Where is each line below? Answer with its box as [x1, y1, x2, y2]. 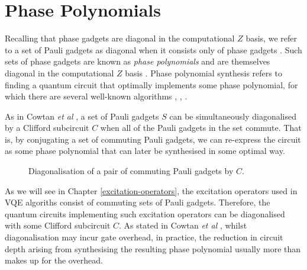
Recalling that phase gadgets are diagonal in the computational [5, 32, 235, 44]
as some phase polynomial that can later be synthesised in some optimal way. [5, 144, 285, 157]
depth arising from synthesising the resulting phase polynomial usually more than [5, 242, 301, 255]
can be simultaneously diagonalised [169, 110, 297, 122]
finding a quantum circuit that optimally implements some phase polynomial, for [5, 78, 298, 91]
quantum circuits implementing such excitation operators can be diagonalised [5, 207, 285, 220]
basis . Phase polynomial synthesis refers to [125, 66, 282, 79]
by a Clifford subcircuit [5, 121, 89, 134]
